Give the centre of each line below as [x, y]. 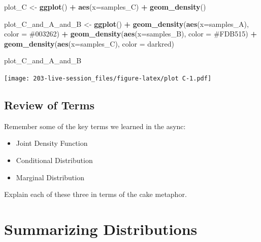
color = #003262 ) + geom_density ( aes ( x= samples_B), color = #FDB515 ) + [130, 34]
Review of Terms [50, 105]
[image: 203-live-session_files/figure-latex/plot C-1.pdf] [108, 78]
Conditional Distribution [54, 160]
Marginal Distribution [50, 177]
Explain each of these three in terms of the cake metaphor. [95, 194]
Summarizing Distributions [101, 229]
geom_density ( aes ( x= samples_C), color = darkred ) [89, 43]
